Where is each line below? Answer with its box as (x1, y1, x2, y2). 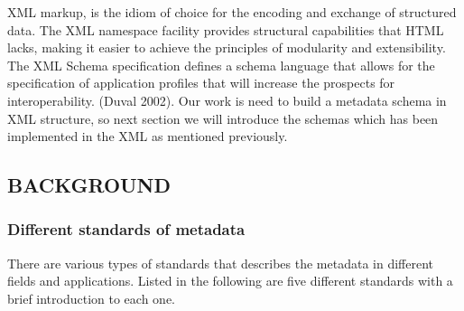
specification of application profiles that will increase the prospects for (7, 73, 395, 92)
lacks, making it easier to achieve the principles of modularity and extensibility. (7, 38, 446, 57)
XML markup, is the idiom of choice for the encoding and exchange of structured (7, 3, 457, 21)
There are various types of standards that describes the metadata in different (7, 253, 434, 272)
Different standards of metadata (7, 218, 246, 240)
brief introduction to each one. (7, 288, 175, 307)
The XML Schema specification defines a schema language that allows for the (7, 55, 435, 74)
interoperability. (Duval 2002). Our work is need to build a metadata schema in (7, 90, 447, 109)
